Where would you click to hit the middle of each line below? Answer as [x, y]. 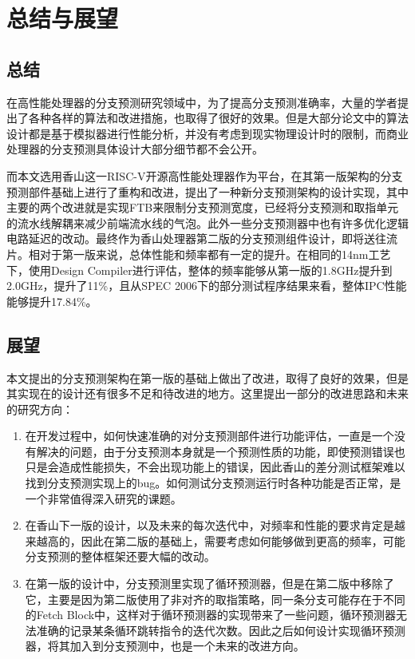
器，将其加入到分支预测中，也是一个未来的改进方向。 [165, 646]
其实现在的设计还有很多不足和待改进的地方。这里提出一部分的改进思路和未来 [207, 393]
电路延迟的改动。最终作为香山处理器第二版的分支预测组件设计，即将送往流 [202, 238]
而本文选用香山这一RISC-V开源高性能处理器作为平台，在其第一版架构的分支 [205, 175]
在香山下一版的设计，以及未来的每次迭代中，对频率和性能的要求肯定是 [209, 525]
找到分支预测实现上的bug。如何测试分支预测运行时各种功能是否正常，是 [213, 483]
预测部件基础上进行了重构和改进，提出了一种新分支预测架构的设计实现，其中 [207, 191]
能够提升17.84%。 [52, 301]
